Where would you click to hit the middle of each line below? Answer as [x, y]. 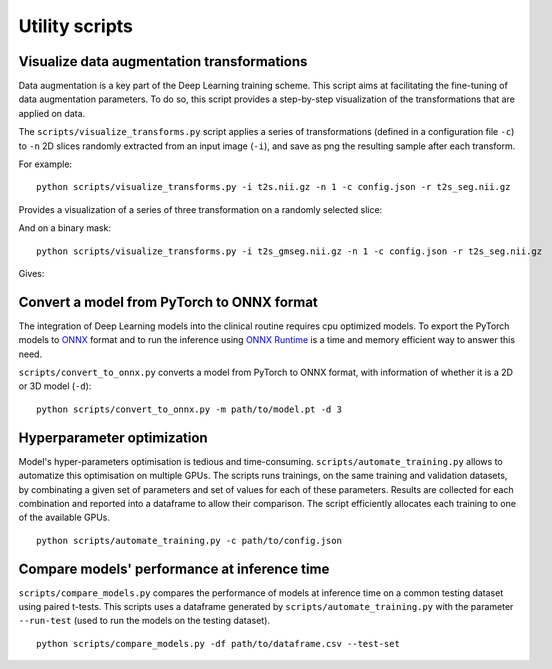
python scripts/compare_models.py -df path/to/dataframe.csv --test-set [218, 643]
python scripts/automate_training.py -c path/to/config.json [189, 540]
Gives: [31, 273]
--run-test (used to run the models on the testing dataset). [144, 621]
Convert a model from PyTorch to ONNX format [168, 301]
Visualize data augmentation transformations [163, 61]
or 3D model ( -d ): [55, 386]
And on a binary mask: [65, 228]
